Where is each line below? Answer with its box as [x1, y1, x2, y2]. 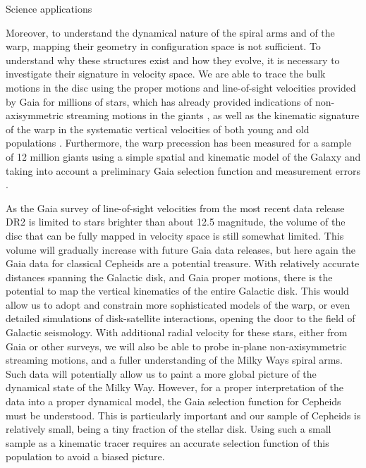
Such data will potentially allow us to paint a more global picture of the [6, 366, 317, 381]
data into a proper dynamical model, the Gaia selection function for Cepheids [6, 394, 341, 409]
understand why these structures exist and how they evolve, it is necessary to [6, 52, 340, 67]
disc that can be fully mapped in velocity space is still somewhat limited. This [6, 228, 344, 242]
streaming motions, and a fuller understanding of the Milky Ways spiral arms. [6, 352, 343, 367]
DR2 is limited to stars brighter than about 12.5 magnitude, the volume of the [6, 214, 346, 229]
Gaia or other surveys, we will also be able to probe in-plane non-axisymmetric [6, 338, 347, 353]
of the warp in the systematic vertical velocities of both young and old [6, 121, 310, 136]
